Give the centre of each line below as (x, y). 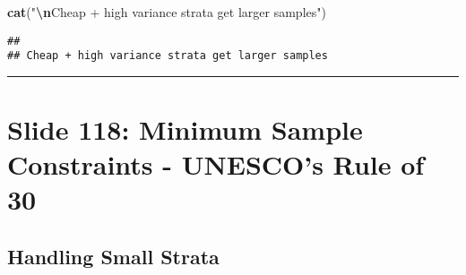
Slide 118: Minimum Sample (185, 129)
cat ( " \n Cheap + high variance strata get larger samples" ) (167, 12)
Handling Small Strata (113, 257)
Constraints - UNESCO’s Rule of (216, 164)
